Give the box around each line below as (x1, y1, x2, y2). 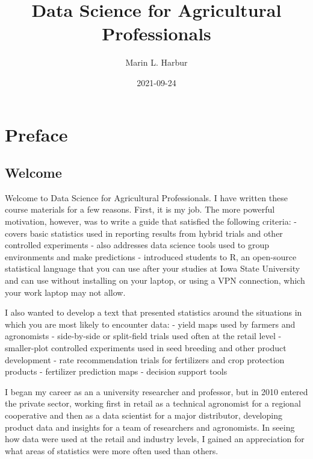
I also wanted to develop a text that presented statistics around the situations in (5, 306, 302, 319)
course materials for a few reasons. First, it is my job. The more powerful (5, 203, 275, 216)
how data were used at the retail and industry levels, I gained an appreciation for (5, 432, 305, 445)
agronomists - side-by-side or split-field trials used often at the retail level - (5, 329, 282, 342)
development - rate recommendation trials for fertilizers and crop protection (5, 353, 285, 366)
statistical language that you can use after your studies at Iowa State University (5, 262, 300, 275)
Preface (5, 122, 68, 146)
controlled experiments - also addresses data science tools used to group (5, 239, 269, 251)
